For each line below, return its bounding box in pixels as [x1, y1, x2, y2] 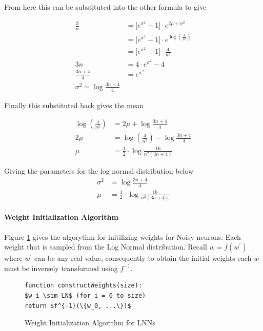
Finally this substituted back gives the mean [4, 99, 144, 110]
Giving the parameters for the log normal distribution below [4, 165, 194, 176]
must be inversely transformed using [4, 262, 118, 273]
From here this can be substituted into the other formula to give [4, 2, 207, 12]
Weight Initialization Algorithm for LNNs [25, 317, 155, 328]
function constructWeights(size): [25, 282, 143, 289]
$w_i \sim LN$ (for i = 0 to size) [25, 292, 146, 300]
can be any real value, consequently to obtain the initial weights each [34, 253, 252, 263]
